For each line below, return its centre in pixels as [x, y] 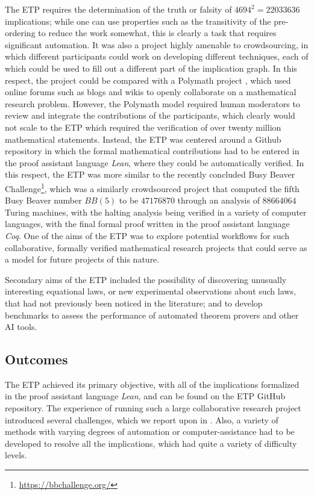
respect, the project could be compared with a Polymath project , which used [148, 80]
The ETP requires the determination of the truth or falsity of [118, 9]
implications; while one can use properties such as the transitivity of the [138, 21]
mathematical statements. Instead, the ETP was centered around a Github [143, 139]
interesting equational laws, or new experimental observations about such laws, [150, 291]
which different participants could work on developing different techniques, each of [157, 56]
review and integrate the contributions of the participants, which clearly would [150, 115]
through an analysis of [218, 200]
